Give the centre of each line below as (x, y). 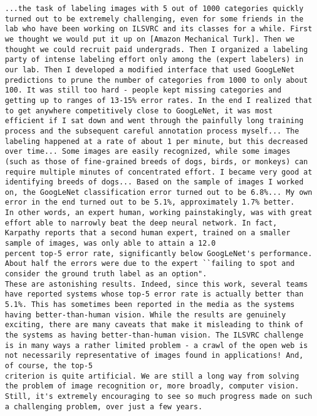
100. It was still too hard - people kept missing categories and (143, 90)
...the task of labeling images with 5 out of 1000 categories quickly (154, 9)
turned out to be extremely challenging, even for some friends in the (154, 19)
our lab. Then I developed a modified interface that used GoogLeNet (150, 70)
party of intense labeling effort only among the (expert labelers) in (154, 60)
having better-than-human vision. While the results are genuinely (146, 315)
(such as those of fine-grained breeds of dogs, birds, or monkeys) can (156, 161)
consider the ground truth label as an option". (106, 274)
